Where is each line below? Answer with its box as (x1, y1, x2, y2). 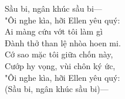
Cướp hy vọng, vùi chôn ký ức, (5, 59, 116, 71)
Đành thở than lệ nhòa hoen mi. (5, 36, 121, 49)
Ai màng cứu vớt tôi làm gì (5, 25, 103, 37)
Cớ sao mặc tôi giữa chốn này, (5, 48, 113, 60)
